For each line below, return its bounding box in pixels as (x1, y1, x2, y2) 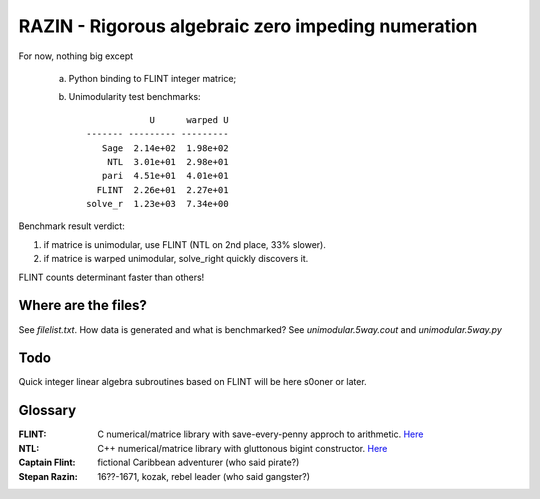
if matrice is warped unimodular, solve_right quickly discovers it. (43, 253, 309, 265)
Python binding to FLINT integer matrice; (68, 72, 237, 84)
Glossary (18, 402, 77, 419)
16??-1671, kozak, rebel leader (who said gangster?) (97, 470, 310, 482)
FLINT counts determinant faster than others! (18, 271, 205, 283)
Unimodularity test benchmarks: (68, 91, 201, 103)
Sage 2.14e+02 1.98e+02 (101, 142, 229, 154)
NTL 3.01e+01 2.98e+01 (106, 156, 229, 167)
